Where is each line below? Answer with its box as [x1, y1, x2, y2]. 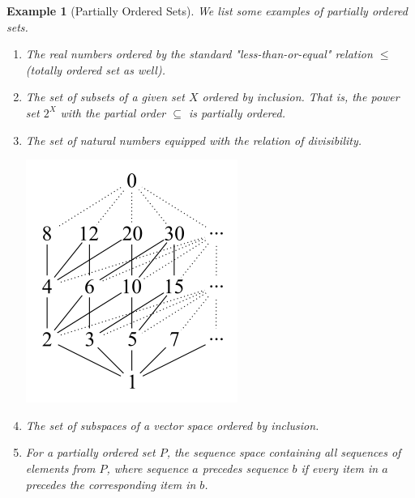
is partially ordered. [188, 104, 285, 121]
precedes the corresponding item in [25, 475, 196, 492]
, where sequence [106, 459, 189, 476]
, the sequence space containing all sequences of [166, 444, 401, 461]
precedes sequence [202, 459, 289, 476]
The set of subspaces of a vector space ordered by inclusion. [25, 416, 319, 433]
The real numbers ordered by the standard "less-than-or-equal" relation [25, 45, 373, 62]
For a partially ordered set [25, 444, 156, 461]
